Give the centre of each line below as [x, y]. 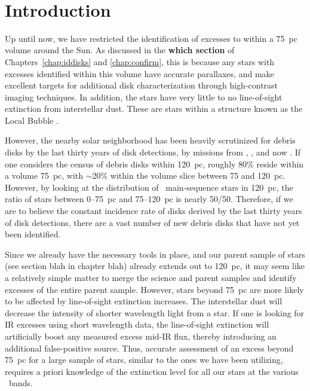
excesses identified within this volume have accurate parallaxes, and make [139, 73]
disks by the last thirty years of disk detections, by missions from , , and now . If [153, 152]
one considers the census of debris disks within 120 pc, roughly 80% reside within [154, 164]
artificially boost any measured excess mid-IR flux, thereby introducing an [141, 336]
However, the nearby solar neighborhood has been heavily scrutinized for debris [150, 140]
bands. [21, 383]
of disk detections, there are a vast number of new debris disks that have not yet [152, 222]
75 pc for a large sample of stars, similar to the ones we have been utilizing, [144, 360]
